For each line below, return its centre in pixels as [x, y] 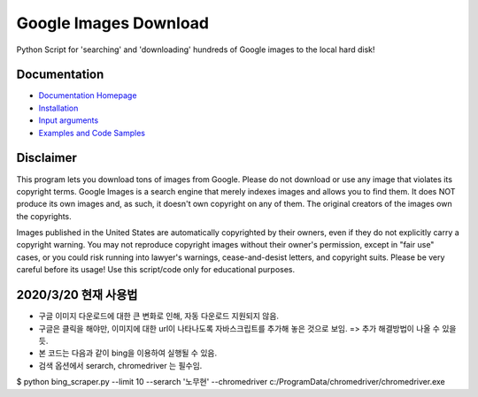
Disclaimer [46, 158]
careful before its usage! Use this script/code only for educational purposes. [156, 270]
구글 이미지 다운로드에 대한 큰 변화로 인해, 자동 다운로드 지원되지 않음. [158, 316]
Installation [58, 108]
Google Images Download [113, 23]
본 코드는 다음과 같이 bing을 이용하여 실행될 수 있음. [127, 353]
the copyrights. [44, 216]
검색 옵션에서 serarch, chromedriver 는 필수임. [120, 365]
